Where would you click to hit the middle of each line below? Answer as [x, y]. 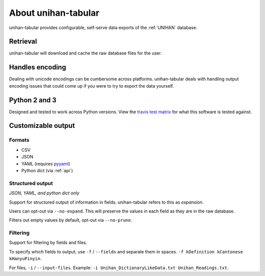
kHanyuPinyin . [25, 259]
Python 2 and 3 [33, 100]
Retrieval [23, 42]
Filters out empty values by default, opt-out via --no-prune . [71, 220]
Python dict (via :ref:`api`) [47, 170]
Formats [19, 140]
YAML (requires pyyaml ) [46, 164]
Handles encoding [38, 67]
